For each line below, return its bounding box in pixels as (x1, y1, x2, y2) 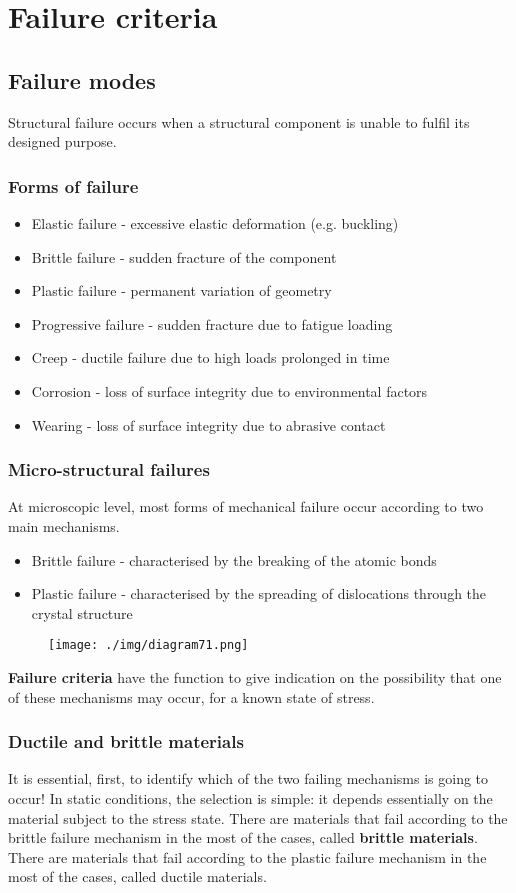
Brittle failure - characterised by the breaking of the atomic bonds (31, 549, 437, 570)
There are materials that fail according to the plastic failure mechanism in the (8, 846, 487, 867)
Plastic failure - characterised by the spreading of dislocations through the (31, 583, 487, 604)
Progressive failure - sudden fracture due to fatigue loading (31, 313, 393, 334)
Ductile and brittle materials (8, 729, 244, 754)
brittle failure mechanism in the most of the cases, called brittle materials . (8, 827, 478, 848)
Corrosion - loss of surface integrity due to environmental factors (31, 380, 428, 401)
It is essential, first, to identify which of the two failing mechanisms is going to (8, 768, 489, 789)
